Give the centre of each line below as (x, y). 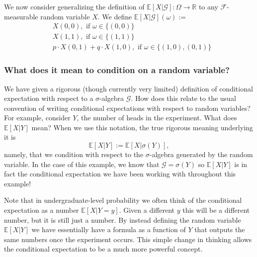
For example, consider (37, 118)
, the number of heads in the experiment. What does (157, 118)
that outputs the (220, 229)
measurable (21, 16)
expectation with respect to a (49, 98)
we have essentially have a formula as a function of (109, 229)
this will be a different (216, 210)
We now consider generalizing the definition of (74, 6)
